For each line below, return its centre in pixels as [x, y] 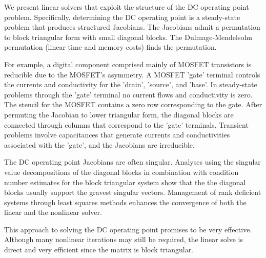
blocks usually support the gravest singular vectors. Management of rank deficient [133, 192]
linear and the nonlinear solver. [53, 212]
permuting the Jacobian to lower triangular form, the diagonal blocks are [119, 114]
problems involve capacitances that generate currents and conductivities [117, 135]
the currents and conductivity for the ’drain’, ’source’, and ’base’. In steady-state [131, 84]
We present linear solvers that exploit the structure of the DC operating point [127, 7]
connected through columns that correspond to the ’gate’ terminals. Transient [126, 124]
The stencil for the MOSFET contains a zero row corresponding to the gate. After [133, 104]
